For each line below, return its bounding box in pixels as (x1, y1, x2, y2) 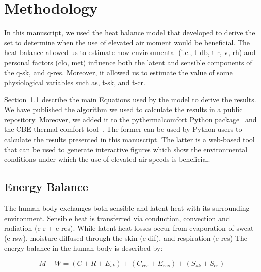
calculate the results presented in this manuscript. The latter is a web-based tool (4, 134, 255, 145)
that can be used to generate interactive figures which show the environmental (4, 144, 248, 154)
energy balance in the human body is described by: (4, 242, 163, 253)
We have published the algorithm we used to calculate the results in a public (4, 104, 243, 115)
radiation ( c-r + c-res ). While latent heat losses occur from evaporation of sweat (4, 223, 254, 233)
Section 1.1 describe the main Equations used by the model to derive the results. (4, 94, 256, 104)
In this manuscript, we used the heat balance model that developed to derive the (4, 27, 255, 38)
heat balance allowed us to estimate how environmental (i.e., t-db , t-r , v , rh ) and (4, 47, 256, 58)
